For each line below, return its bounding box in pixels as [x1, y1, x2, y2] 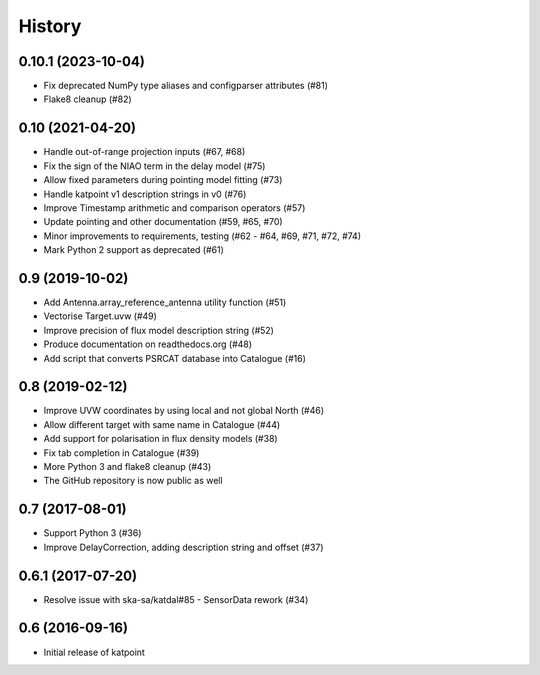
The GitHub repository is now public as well [43, 475, 224, 487]
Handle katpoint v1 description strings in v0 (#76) [43, 188, 247, 200]
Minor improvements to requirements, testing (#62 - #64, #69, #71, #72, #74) [43, 230, 362, 242]
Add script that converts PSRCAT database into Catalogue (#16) [43, 352, 307, 364]
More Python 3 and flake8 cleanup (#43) [43, 461, 212, 473]
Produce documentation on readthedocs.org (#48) [43, 338, 253, 350]
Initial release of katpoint [43, 646, 145, 658]
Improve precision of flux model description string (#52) [43, 324, 275, 336]
